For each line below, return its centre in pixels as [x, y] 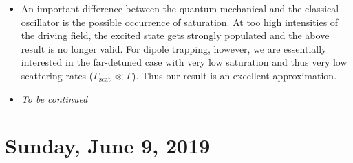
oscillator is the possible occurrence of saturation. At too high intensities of [180, 22]
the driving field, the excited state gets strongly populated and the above [175, 35]
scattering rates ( [57, 75]
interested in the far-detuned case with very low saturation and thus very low [184, 62]
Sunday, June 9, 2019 [108, 146]
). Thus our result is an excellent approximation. [234, 75]
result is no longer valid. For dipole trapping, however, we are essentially [174, 48]
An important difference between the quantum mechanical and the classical [180, 8]
